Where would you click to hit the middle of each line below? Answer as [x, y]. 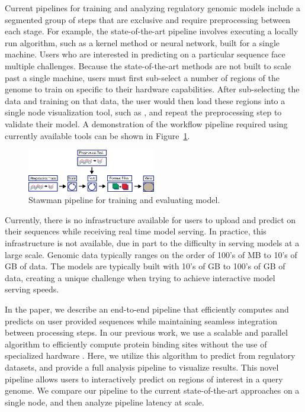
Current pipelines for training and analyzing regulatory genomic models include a [152, 8]
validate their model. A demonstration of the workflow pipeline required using [146, 123]
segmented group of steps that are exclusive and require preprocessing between [148, 19]
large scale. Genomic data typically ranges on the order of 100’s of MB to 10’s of [151, 254]
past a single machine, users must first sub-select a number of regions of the [142, 77]
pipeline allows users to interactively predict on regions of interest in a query [144, 379]
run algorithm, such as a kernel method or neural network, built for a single [142, 42]
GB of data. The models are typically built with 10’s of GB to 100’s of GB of [145, 266]
